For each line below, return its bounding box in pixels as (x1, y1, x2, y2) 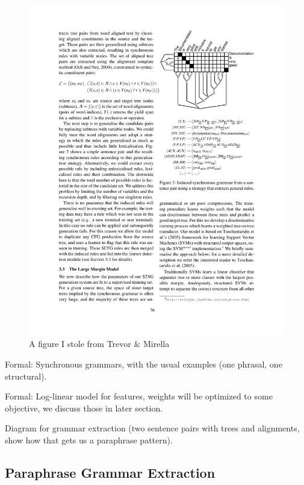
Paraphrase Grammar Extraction (5, 463, 216, 482)
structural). (5, 369, 47, 382)
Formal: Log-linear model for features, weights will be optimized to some (5, 390, 273, 402)
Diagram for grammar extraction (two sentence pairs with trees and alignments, (5, 422, 300, 434)
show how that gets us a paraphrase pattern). (5, 434, 173, 446)
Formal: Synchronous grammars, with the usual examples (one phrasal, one (5, 358, 282, 371)
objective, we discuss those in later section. (5, 401, 163, 414)
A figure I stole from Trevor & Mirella (29, 337, 170, 350)
